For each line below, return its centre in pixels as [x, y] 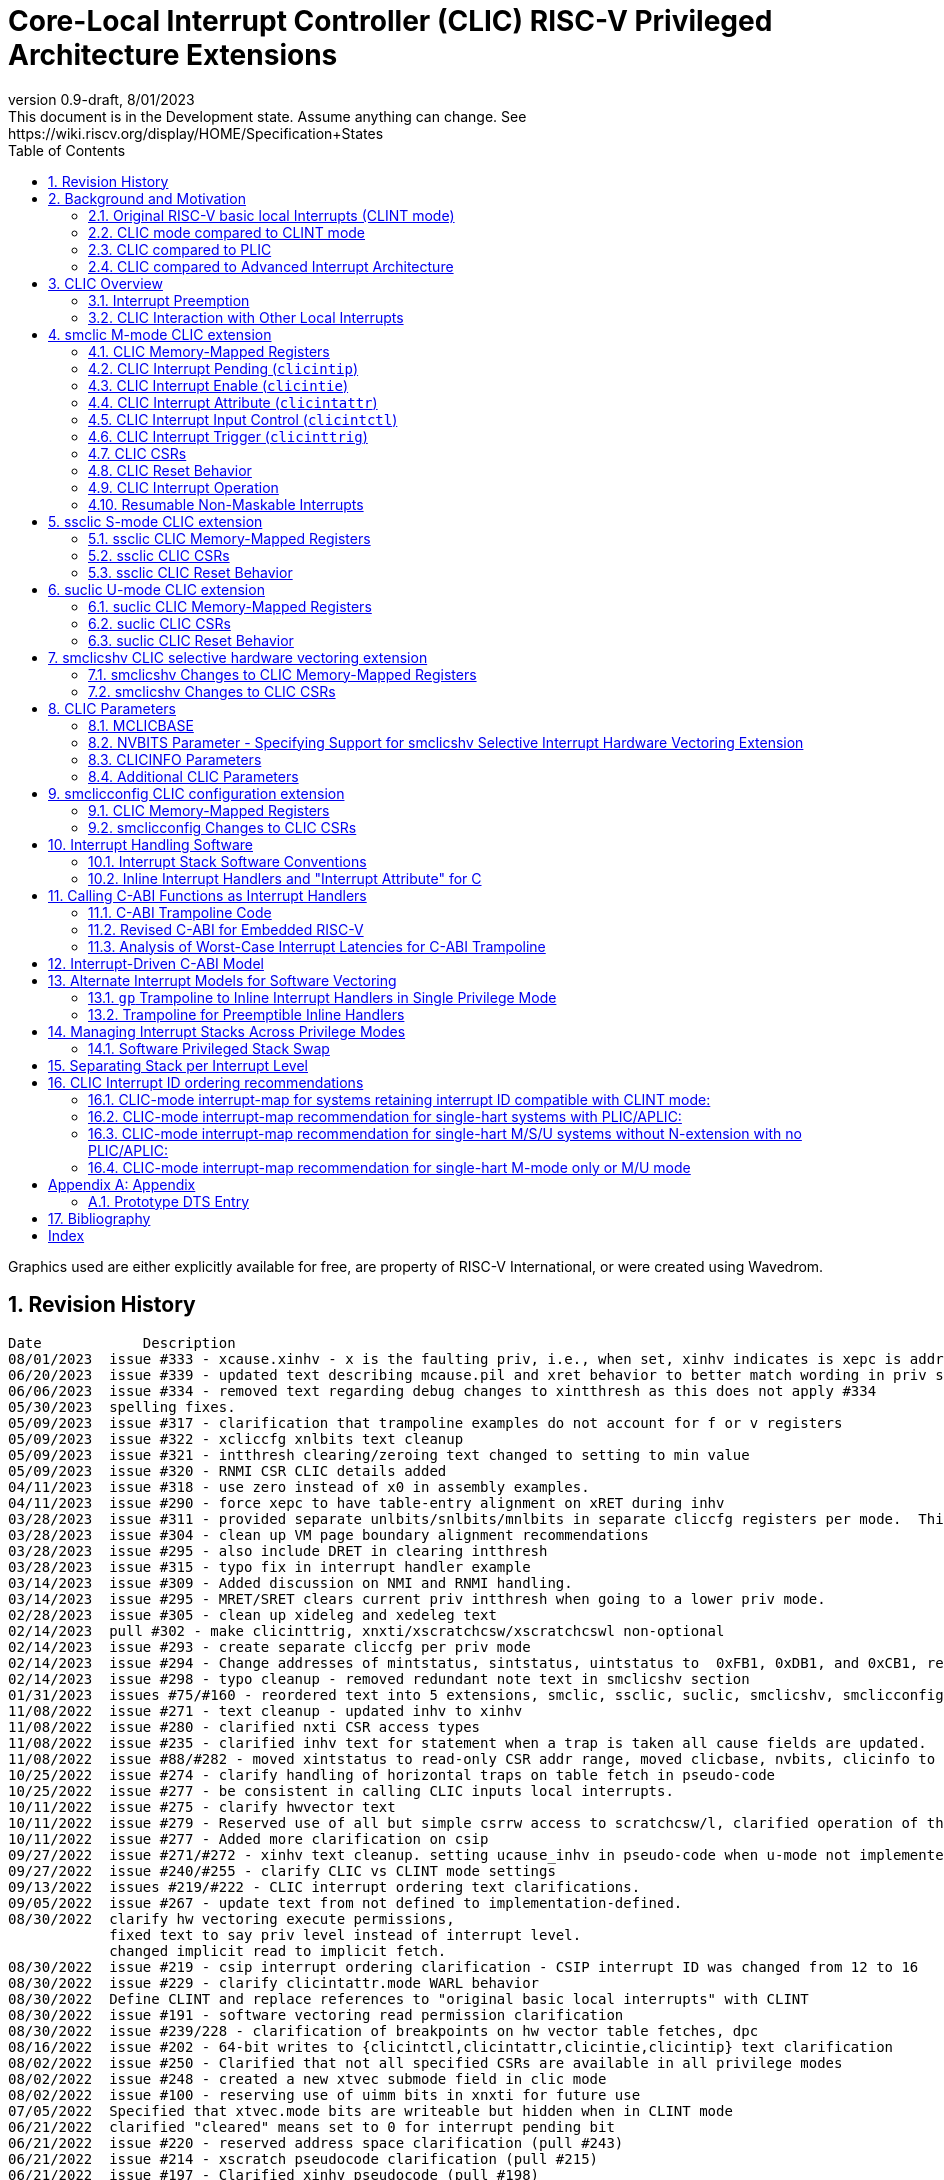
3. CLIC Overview [105, 283]
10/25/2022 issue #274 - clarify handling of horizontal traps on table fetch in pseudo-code [392, 1774]
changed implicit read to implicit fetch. [278, 1950]
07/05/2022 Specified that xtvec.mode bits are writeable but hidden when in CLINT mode [370, 2110]
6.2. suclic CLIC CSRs [159, 623]
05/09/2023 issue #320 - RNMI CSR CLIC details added [227, 1470]
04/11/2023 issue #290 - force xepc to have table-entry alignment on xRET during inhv [366, 1502]
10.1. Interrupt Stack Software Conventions [227, 861]
